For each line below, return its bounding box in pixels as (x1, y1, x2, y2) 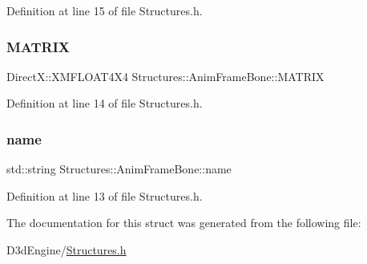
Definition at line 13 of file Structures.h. (6, 187, 203, 204)
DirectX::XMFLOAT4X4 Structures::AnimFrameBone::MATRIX (6, 67, 325, 84)
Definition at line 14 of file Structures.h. (6, 95, 203, 112)
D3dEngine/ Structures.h (6, 242, 127, 258)
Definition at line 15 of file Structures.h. (6, 2, 203, 18)
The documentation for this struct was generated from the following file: (6, 214, 361, 231)
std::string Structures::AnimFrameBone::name (6, 160, 232, 177)
